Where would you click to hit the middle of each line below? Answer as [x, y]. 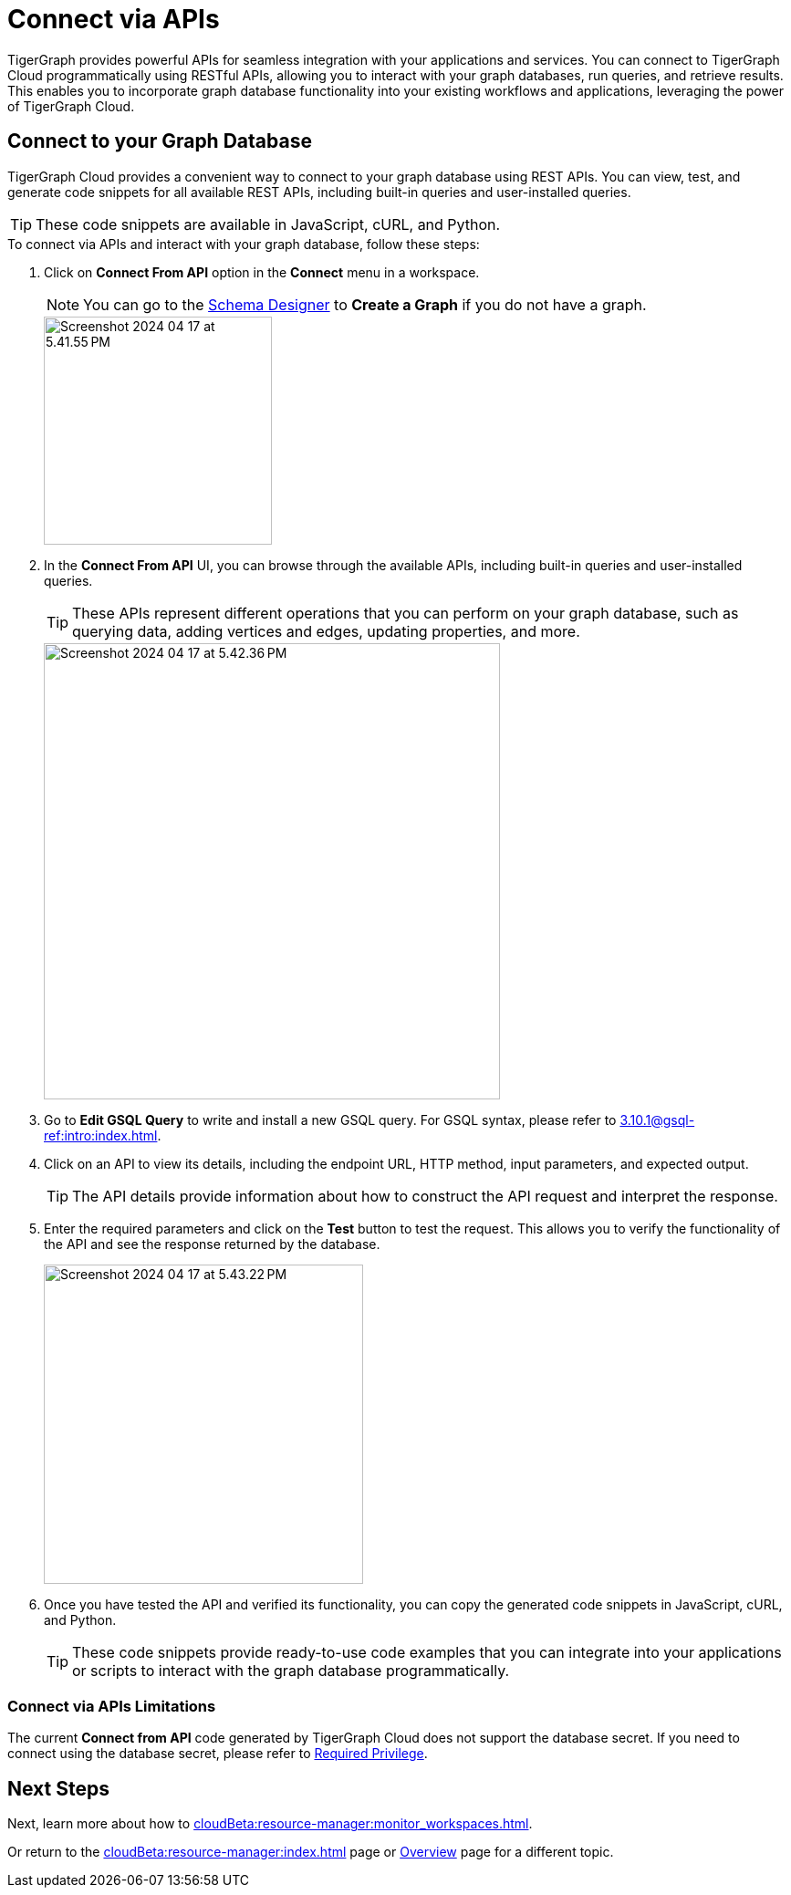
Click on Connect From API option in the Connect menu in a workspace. [262, 272]
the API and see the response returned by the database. [212, 1244]
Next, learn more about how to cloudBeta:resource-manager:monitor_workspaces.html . [270, 1824]
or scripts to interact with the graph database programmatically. [291, 1670]
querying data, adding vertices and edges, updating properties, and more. [326, 631]
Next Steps [58, 1788]
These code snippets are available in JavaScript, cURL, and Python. [268, 224]
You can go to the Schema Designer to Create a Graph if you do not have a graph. [365, 304]
